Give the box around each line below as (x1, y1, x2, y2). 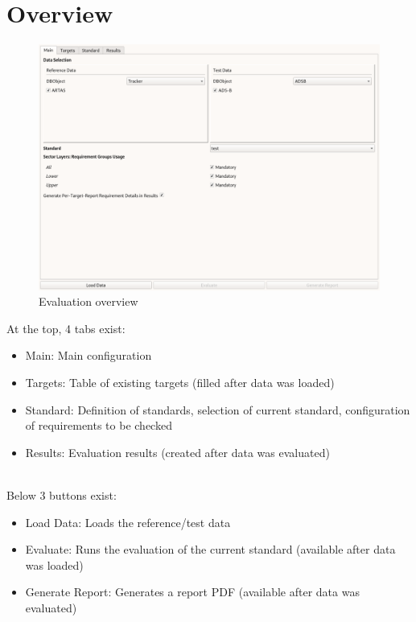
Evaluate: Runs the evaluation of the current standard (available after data (25, 541, 396, 558)
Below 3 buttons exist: (6, 487, 117, 504)
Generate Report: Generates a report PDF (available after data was (25, 583, 360, 600)
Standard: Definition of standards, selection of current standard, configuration (25, 401, 410, 418)
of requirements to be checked (25, 417, 172, 434)
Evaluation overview (39, 293, 138, 310)
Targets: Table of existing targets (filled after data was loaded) (25, 374, 335, 391)
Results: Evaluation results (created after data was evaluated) (25, 443, 330, 460)
